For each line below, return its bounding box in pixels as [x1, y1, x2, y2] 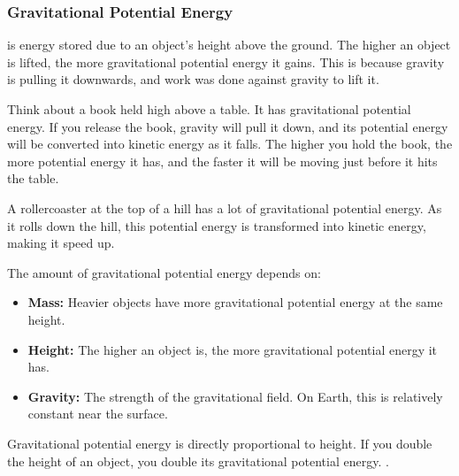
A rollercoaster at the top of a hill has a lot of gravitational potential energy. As [7, 198, 442, 217]
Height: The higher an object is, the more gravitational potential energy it [27, 340, 438, 358]
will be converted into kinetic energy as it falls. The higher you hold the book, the [7, 134, 453, 153]
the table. [7, 169, 59, 188]
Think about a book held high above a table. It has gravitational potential [7, 100, 411, 118]
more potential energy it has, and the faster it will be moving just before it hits [7, 151, 438, 170]
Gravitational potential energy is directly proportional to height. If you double [7, 434, 432, 452]
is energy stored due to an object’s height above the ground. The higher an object [7, 35, 451, 54]
